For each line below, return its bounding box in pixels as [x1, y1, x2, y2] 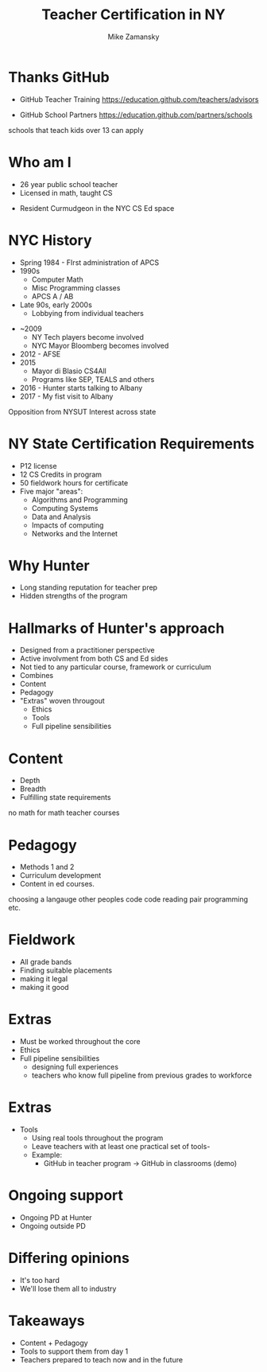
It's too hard [19, 1275, 60, 1284]
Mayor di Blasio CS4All [31, 366, 107, 376]
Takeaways [8, 1312, 85, 1330]
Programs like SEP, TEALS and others [31, 374, 155, 384]
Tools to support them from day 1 [19, 1347, 129, 1356]
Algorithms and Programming [31, 495, 129, 505]
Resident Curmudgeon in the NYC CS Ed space [19, 203, 175, 212]
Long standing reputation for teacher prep [19, 583, 157, 592]
